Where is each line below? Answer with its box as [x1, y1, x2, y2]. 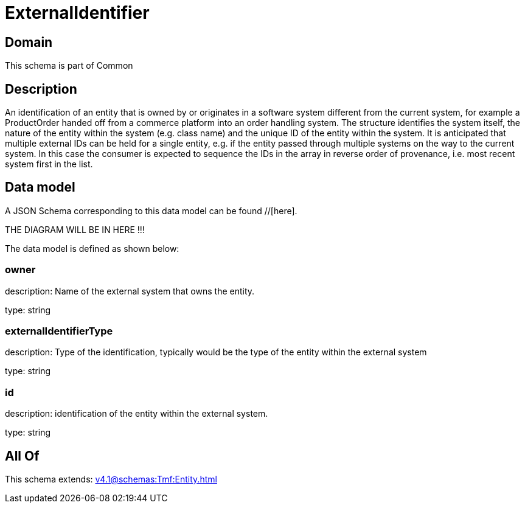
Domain [5, 34, 53, 50]
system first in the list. [5, 159, 93, 170]
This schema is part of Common [5, 60, 133, 71]
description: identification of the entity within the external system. [5, 408, 268, 419]
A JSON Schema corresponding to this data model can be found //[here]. [5, 205, 297, 216]
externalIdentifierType [5, 324, 113, 337]
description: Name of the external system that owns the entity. [5, 285, 255, 296]
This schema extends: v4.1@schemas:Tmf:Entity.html [5, 473, 217, 484]
